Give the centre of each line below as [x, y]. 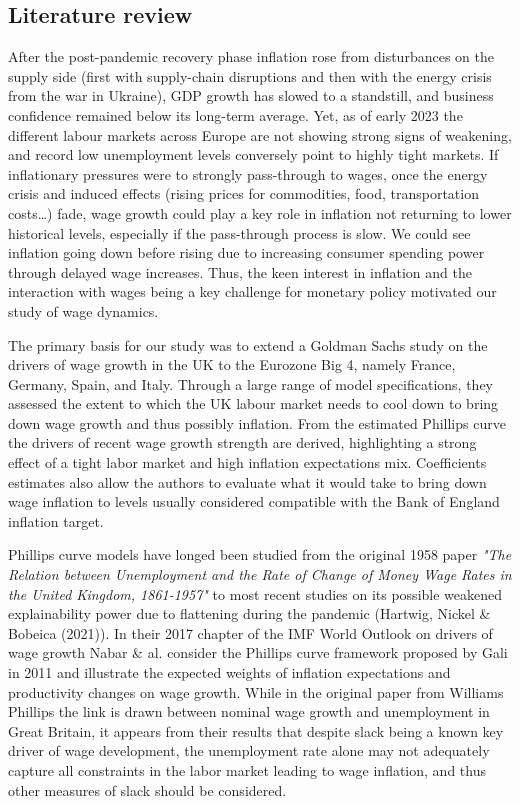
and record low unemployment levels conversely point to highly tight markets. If [253, 154]
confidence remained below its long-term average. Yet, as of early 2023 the [235, 114]
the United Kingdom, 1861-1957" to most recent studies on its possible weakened [255, 593]
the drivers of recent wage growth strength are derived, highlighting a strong [242, 442]
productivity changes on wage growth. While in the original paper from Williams [256, 691]
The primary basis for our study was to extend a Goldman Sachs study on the [248, 344]
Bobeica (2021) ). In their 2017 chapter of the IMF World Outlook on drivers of [250, 632]
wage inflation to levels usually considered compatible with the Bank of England [254, 501]
